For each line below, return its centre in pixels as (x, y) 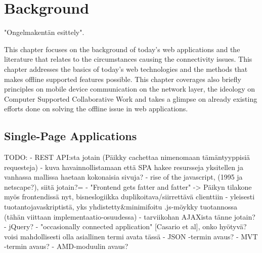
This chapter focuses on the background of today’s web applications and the (122, 49)
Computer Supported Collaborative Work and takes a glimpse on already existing (131, 98)
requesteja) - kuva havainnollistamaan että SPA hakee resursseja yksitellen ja (124, 167)
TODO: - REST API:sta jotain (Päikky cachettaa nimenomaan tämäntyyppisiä (127, 157)
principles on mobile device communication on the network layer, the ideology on (130, 89)
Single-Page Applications (71, 136)
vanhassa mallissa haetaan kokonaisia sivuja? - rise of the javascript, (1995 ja (123, 177)
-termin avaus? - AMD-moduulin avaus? (66, 246)
